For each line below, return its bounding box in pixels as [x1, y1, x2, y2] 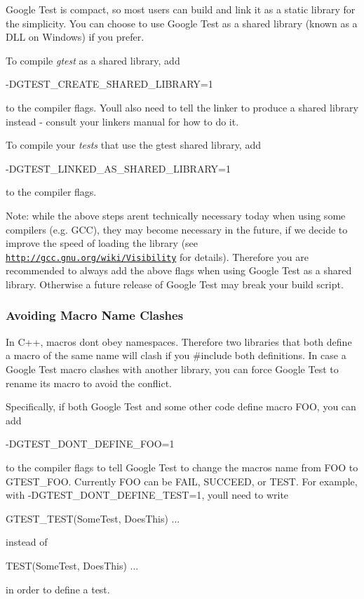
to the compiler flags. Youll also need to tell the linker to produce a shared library [6, 100, 358, 114]
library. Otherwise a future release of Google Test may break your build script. [6, 276, 344, 291]
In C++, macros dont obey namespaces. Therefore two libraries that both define [6, 334, 352, 349]
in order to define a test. [6, 581, 110, 596]
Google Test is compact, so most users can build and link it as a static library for [6, 2, 356, 16]
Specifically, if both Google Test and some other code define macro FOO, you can [6, 399, 356, 414]
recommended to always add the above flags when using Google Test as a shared [6, 263, 352, 278]
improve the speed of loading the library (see [6, 236, 198, 250]
